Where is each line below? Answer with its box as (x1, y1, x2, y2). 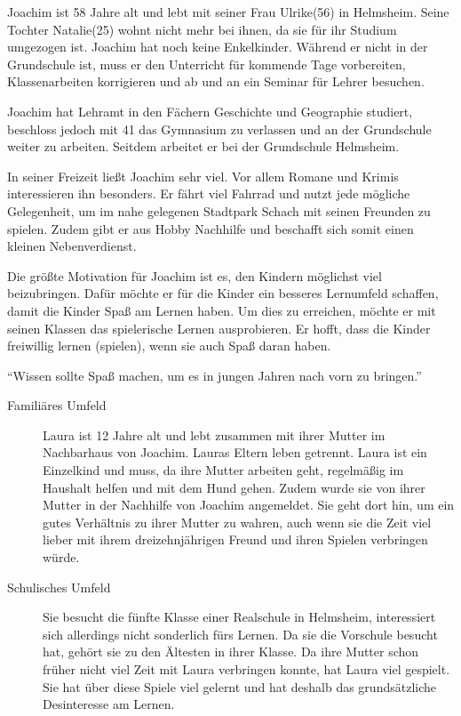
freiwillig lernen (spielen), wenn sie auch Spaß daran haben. (7, 336, 331, 355)
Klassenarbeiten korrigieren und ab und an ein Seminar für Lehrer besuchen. (7, 72, 425, 91)
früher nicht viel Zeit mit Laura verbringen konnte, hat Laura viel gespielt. (43, 660, 450, 678)
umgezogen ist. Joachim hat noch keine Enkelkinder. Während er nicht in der (7, 37, 428, 56)
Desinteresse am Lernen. (43, 695, 175, 713)
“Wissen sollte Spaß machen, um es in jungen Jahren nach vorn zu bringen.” (7, 366, 422, 384)
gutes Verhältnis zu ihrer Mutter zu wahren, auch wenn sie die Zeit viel (43, 512, 432, 531)
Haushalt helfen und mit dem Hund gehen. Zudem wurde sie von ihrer (43, 478, 425, 496)
